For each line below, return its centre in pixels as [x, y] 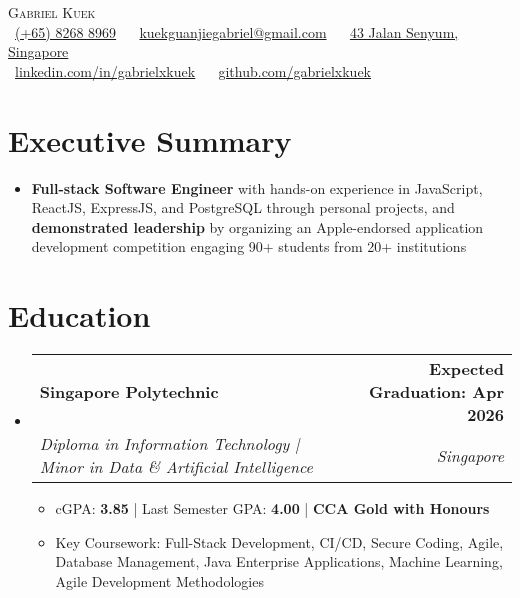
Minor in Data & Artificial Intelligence [176, 466]
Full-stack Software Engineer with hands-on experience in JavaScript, [257, 187]
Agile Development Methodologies [159, 580]
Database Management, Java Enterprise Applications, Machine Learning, [279, 561]
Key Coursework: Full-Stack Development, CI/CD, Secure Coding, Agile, [279, 541]
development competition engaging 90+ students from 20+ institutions [249, 246]
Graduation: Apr [436, 391]
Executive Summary [150, 139]
